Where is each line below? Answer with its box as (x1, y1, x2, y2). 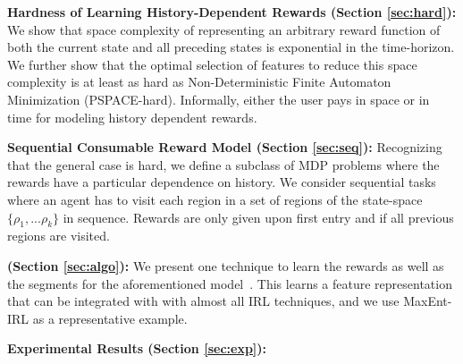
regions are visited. (7, 226, 110, 245)
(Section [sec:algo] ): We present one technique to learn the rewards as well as (7, 256, 444, 275)
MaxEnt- (403, 292, 452, 310)
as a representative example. (32, 309, 188, 327)
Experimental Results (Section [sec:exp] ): (7, 339, 267, 358)
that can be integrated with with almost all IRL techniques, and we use (7, 292, 400, 310)
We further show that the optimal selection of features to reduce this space (7, 55, 417, 73)
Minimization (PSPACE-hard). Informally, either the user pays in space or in (7, 89, 430, 108)
